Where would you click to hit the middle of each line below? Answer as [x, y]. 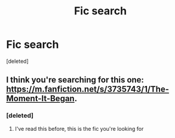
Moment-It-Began [40, 99]
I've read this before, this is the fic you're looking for [79, 128]
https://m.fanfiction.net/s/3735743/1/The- [87, 89]
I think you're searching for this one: [75, 80]
